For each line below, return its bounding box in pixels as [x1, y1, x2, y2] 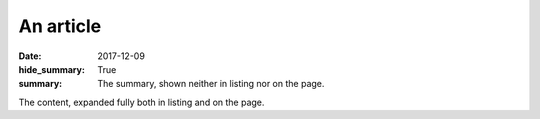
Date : [18, 50, 42, 62]
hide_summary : [18, 63, 85, 75]
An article [18, 15, 102, 37]
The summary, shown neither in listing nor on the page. [97, 78, 325, 90]
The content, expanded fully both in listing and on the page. [18, 96, 265, 108]
